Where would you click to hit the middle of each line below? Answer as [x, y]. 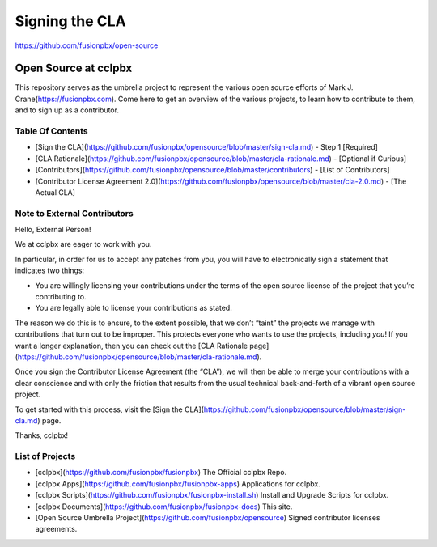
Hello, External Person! [53, 230]
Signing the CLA [70, 21]
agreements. [56, 529]
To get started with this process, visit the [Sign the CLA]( [109, 409]
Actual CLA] [55, 192]
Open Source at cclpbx [74, 68]
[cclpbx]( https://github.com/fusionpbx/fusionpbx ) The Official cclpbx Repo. [161, 473]
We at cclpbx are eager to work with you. [83, 244]
